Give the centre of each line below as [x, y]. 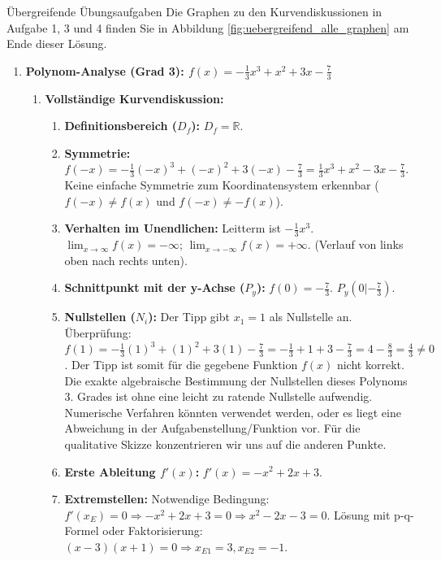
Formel [82, 531]
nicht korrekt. [370, 364]
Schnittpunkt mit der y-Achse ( [155, 287]
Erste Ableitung [110, 471]
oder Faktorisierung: [153, 531]
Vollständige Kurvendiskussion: [134, 98]
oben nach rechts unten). [126, 260]
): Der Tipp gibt [189, 317]
